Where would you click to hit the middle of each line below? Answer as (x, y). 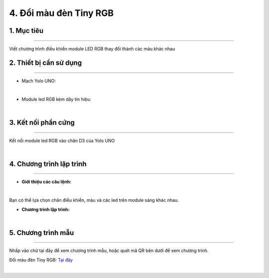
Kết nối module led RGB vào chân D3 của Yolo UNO (62, 140)
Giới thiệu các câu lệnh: (47, 182)
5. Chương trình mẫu (42, 232)
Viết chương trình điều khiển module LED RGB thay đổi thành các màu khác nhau (92, 49)
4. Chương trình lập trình (48, 164)
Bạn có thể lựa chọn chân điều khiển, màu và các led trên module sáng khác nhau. (94, 200)
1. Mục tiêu (26, 31)
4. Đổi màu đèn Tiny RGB (62, 13)
